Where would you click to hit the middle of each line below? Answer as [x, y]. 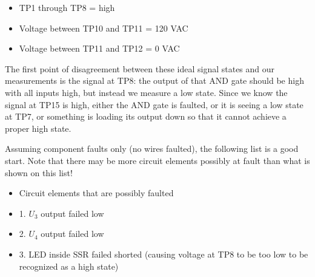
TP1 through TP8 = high [67, 7]
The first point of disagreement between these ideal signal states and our [140, 68]
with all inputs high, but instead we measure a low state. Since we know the [146, 92]
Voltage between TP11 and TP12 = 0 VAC [99, 48]
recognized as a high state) [69, 266]
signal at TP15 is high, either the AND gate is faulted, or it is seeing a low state [154, 104]
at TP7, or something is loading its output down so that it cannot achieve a [146, 116]
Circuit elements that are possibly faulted [96, 193]
